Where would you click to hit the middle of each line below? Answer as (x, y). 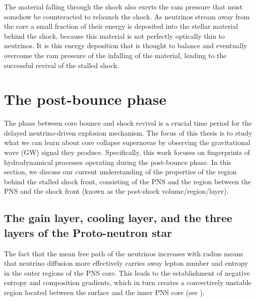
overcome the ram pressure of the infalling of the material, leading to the (115, 55)
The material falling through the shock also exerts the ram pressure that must (124, 6)
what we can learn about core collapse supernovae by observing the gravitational (127, 142)
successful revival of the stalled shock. (62, 65)
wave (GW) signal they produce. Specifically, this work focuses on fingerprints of (127, 152)
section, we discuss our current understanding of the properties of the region (121, 172)
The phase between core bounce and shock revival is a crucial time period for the (128, 123)
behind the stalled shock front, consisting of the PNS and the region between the (128, 181)
